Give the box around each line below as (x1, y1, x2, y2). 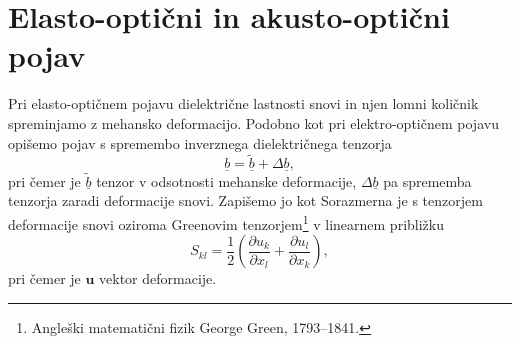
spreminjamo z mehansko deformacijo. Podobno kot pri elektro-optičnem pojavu (8, 112, 499, 133)
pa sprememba (383, 170, 472, 191)
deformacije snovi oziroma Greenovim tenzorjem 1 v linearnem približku (8, 210, 444, 234)
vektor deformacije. (99, 268, 217, 289)
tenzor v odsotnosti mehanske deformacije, (96, 170, 357, 191)
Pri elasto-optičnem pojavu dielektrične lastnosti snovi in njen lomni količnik (8, 93, 479, 114)
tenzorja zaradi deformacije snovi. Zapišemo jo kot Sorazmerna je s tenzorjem (8, 190, 483, 211)
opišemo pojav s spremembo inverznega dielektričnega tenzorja (8, 132, 392, 153)
